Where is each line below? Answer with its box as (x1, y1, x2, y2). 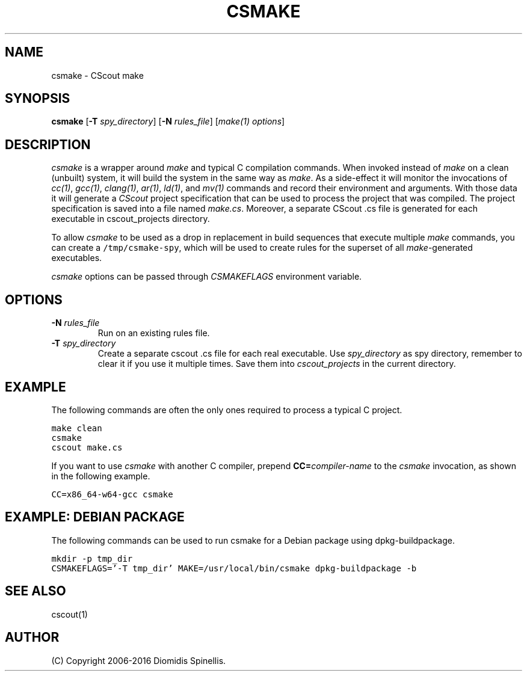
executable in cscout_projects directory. (51, 214, 210, 224)
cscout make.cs (51, 442, 123, 452)
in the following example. (51, 470, 150, 481)
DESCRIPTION (5, 137, 91, 152)
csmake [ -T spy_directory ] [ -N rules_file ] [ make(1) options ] (51, 116, 285, 127)
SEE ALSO (5, 583, 66, 599)
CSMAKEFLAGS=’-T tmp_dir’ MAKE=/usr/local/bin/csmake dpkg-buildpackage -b (51, 563, 417, 573)
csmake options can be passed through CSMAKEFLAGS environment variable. (51, 271, 362, 282)
